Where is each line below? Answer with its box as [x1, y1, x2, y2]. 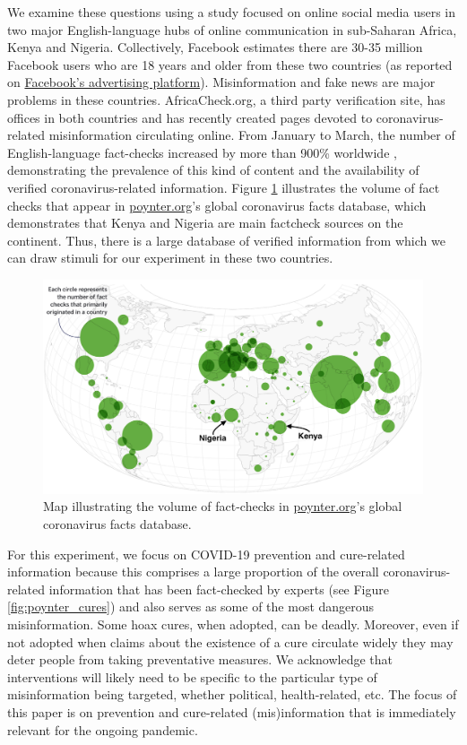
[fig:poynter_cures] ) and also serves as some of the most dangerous [7, 597, 375, 616]
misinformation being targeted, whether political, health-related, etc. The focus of [7, 685, 457, 704]
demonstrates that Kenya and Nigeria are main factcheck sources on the [7, 213, 403, 232]
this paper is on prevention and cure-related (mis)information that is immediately [7, 702, 456, 721]
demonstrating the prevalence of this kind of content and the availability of [7, 160, 419, 179]
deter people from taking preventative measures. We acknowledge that [7, 650, 393, 669]
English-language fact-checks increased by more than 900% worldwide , [7, 143, 397, 161]
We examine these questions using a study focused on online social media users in [7, 3, 456, 21]
